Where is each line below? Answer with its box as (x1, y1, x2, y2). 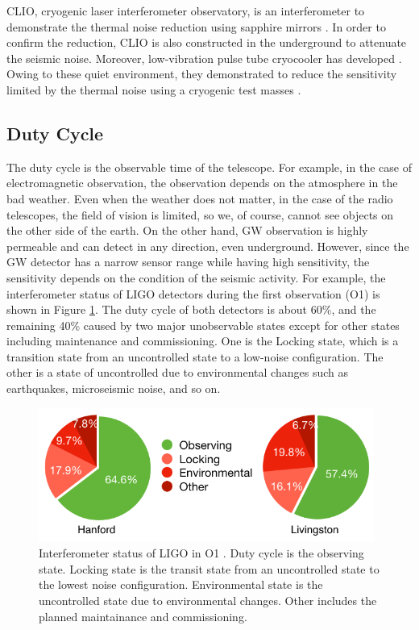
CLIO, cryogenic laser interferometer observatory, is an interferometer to (6, 2, 365, 19)
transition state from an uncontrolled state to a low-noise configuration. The (6, 348, 384, 365)
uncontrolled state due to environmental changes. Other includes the (39, 592, 377, 609)
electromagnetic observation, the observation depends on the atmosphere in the (6, 174, 398, 191)
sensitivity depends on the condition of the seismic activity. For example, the (6, 269, 386, 286)
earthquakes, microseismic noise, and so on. (6, 380, 221, 397)
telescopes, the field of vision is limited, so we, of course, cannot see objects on (6, 206, 394, 223)
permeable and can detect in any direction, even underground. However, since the (6, 237, 409, 254)
